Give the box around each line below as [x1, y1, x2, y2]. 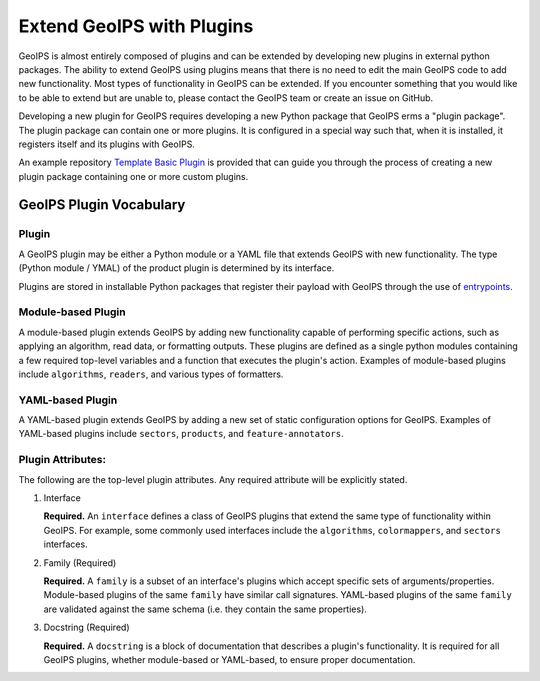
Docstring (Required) [43, 621, 130, 634]
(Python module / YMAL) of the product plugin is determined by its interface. [18, 262, 335, 274]
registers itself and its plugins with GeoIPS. [18, 138, 195, 150]
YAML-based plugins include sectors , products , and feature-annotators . [18, 428, 344, 440]
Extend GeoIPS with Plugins [18, 15, 254, 37]
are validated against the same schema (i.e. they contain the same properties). [43, 603, 367, 615]
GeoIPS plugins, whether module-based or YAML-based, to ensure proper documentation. [43, 653, 416, 665]
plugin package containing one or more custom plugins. [18, 170, 249, 182]
